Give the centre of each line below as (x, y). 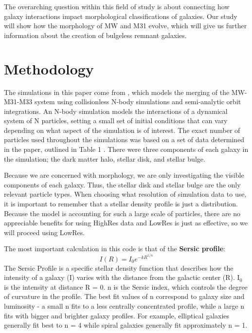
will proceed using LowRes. (45, 232)
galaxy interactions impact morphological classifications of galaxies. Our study (121, 16)
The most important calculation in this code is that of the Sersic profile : (115, 249)
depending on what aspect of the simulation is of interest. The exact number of (122, 130)
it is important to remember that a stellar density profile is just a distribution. (121, 204)
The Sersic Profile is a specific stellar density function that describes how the (119, 268)
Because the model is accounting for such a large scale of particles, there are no (122, 213)
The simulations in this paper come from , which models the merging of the (117, 92)
